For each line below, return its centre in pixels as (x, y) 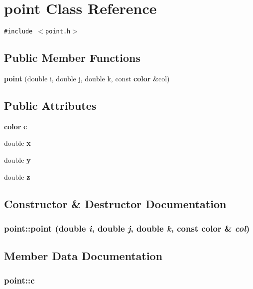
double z (17, 176)
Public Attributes (50, 105)
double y (17, 159)
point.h (58, 32)
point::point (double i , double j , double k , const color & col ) (127, 228)
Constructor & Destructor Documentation (115, 203)
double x (17, 143)
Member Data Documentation (83, 256)
